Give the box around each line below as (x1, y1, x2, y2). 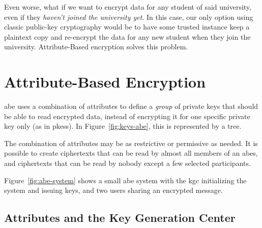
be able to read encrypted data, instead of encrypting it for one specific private (4, 110, 250, 121)
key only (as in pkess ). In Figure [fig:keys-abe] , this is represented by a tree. (4, 121, 242, 131)
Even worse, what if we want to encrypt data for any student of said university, (4, 2, 251, 12)
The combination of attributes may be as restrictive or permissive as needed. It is (4, 137, 258, 148)
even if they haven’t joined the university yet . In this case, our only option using (4, 11, 253, 22)
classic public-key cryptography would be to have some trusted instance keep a (4, 21, 250, 32)
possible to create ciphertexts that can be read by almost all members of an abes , (4, 148, 258, 158)
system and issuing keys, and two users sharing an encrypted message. (4, 185, 223, 195)
